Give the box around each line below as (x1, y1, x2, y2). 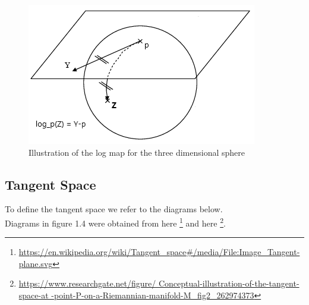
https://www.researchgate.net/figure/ (18, 277, 156, 290)
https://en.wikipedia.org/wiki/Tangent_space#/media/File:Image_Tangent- (18, 246, 300, 258)
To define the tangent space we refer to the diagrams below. (5, 203, 223, 215)
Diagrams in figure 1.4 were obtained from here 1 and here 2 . (5, 215, 226, 229)
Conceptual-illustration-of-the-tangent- (158, 277, 299, 290)
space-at (18, 289, 49, 301)
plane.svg (18, 257, 53, 269)
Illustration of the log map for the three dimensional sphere (29, 146, 245, 158)
